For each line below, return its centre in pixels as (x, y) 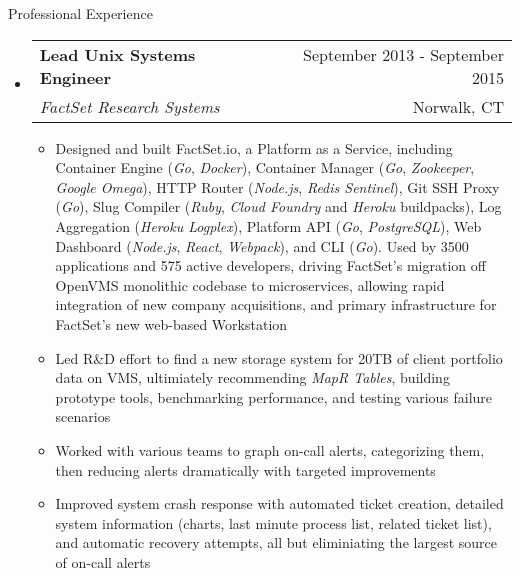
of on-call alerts (103, 561)
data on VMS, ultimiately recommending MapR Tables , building (252, 377)
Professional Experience (80, 13)
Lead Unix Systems (117, 54)
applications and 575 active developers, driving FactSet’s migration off (270, 265)
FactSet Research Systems (129, 106)
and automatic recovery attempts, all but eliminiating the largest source (276, 542)
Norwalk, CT (458, 106)
